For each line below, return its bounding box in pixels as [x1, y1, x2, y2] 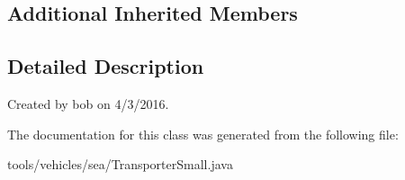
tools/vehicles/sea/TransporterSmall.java [7, 155, 233, 174]
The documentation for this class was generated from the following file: [7, 124, 399, 143]
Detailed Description [7, 52, 204, 80]
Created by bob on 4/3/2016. [7, 94, 169, 112]
